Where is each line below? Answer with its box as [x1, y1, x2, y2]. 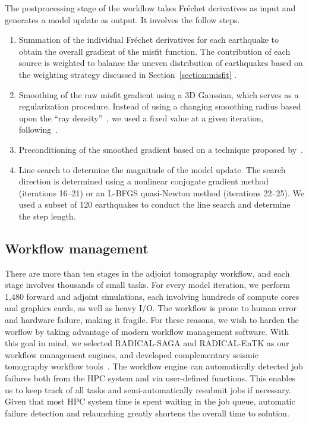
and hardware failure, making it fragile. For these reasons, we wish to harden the [5, 314, 299, 326]
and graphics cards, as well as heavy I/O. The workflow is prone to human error [5, 302, 297, 314]
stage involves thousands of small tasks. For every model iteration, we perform [5, 278, 291, 291]
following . [18, 123, 58, 136]
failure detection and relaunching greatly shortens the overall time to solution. [5, 406, 289, 419]
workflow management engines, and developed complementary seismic [5, 348, 258, 361]
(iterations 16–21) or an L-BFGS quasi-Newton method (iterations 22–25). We [18, 186, 304, 199]
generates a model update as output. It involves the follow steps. [5, 13, 240, 26]
